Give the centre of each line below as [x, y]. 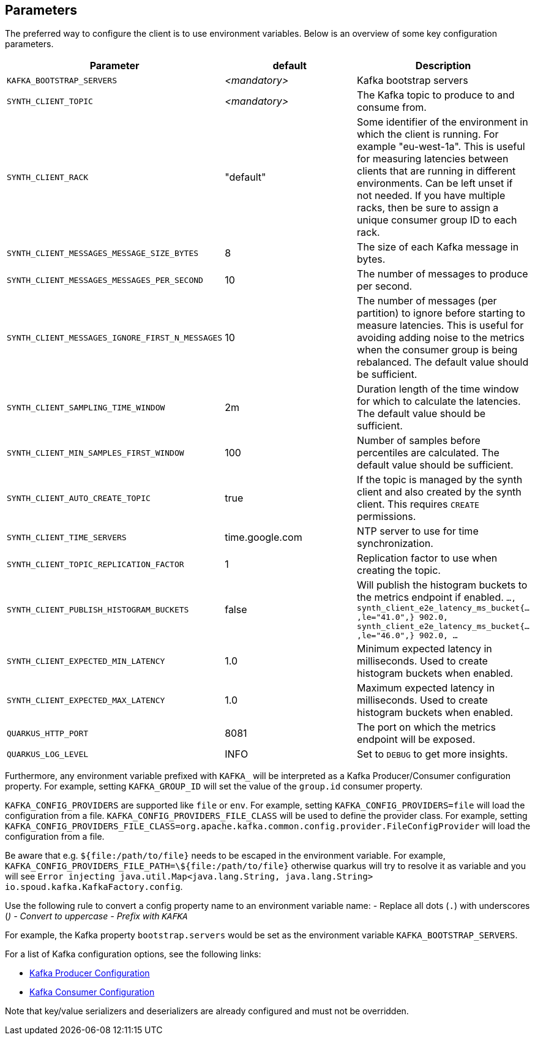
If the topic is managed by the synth [440, 480]
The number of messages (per [427, 301]
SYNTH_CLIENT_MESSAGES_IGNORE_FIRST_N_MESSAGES [115, 337]
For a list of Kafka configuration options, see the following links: [133, 954]
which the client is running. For [428, 134]
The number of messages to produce [443, 274]
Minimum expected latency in [425, 649]
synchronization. [395, 544]
